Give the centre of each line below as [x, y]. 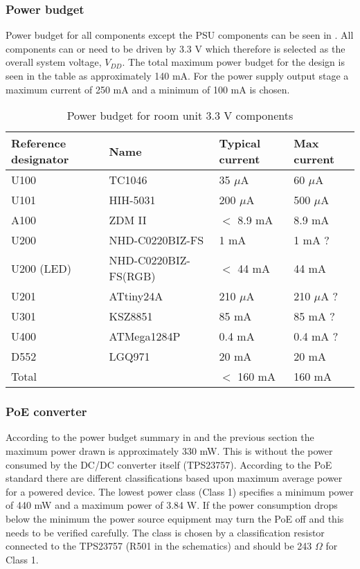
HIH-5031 [132, 200]
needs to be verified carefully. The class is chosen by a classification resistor [165, 532]
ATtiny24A [136, 296]
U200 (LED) [41, 268]
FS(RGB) [132, 276]
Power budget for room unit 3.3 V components [180, 116]
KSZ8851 [131, 316]
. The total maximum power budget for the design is [233, 62]
